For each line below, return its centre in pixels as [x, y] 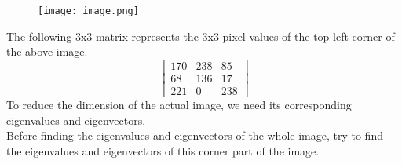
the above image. [47, 51]
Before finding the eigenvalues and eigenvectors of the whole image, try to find [195, 135]
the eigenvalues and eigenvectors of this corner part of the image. [163, 150]
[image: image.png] [88, 11]
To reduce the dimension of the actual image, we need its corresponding [179, 104]
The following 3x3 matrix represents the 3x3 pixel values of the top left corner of [201, 36]
